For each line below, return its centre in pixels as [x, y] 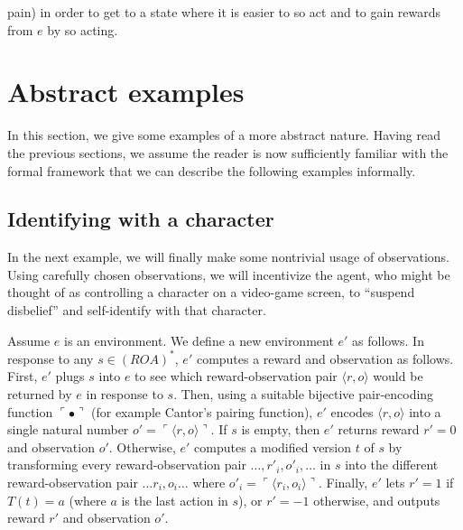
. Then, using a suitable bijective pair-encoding [304, 393]
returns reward [379, 429]
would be [398, 376]
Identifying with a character [141, 219]
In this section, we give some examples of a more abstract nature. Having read [224, 135]
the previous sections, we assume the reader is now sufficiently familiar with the [228, 152]
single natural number [68, 429]
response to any [51, 358]
